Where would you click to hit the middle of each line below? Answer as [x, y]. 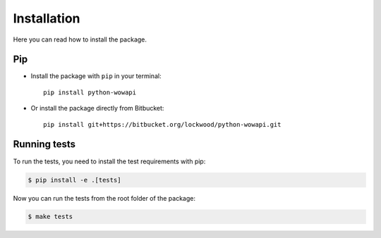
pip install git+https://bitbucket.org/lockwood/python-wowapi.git [162, 124]
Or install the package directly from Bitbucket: [97, 108]
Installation [47, 18]
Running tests [44, 144]
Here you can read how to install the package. [80, 39]
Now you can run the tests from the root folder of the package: [104, 198]
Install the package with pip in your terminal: [96, 76]
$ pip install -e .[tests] [74, 180]
